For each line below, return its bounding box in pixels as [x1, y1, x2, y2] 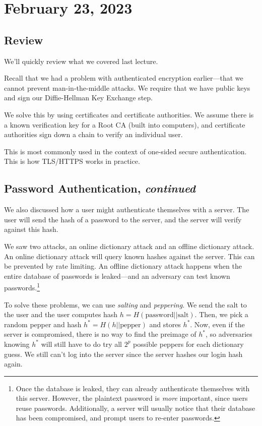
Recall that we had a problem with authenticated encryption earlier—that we [4, 73, 243, 83]
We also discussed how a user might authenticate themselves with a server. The [4, 204, 249, 215]
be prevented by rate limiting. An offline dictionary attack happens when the [4, 261, 242, 271]
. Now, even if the [190, 319, 245, 329]
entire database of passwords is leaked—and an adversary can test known [4, 270, 230, 281]
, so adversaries [206, 329, 252, 339]
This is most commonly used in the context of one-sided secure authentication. [4, 146, 247, 156]
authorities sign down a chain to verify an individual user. [4, 129, 183, 140]
